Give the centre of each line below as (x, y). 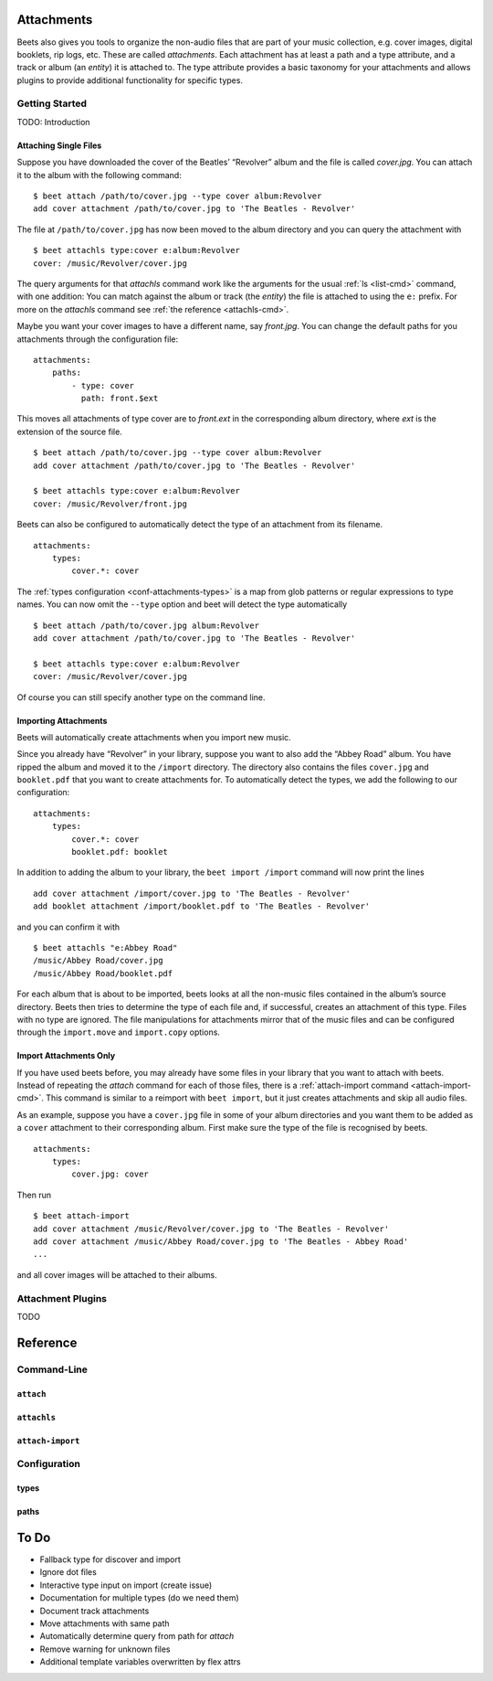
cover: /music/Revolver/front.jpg (110, 504)
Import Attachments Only (66, 1056)
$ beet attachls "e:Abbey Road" (105, 947)
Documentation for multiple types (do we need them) (139, 1598)
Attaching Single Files (59, 145)
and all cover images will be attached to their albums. (117, 1274)
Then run (34, 1195)
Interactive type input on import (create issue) (126, 1585)
